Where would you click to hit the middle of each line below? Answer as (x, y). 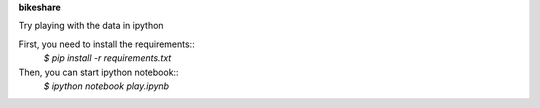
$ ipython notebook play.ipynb (106, 86)
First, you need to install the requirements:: (106, 44)
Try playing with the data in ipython (91, 26)
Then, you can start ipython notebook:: (98, 72)
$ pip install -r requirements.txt (107, 58)
